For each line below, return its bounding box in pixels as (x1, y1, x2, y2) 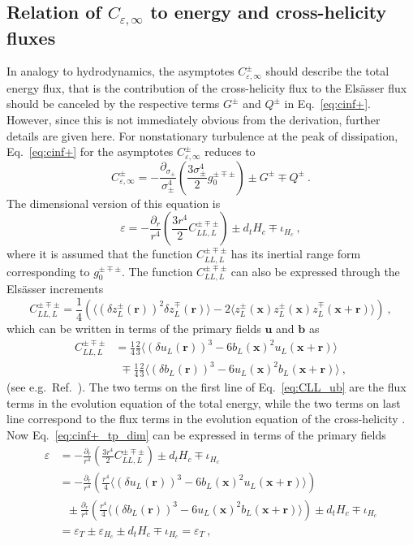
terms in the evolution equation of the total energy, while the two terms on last (6, 394, 401, 411)
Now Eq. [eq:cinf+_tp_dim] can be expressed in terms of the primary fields (6, 426, 386, 443)
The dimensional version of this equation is (6, 194, 221, 211)
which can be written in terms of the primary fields (6, 320, 261, 337)
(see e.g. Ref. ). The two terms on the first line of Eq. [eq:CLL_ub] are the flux (6, 378, 407, 396)
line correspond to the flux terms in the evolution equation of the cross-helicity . (6, 410, 406, 427)
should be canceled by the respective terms (6, 95, 220, 112)
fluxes (6, 24, 56, 50)
